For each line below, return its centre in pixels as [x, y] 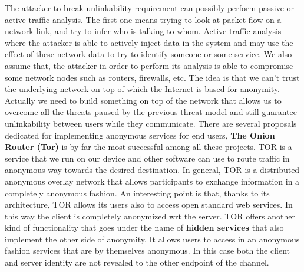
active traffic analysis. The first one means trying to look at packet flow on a [143, 19]
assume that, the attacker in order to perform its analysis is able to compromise [149, 65]
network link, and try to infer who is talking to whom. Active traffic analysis [143, 31]
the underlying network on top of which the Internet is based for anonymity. [143, 89]
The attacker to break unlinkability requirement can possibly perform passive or [149, 8]
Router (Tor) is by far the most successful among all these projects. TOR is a [148, 147]
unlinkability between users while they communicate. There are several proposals [151, 123]
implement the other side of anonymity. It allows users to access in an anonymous [152, 239]
